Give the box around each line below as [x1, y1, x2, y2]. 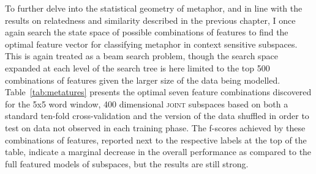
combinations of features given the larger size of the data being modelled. [5, 73, 280, 86]
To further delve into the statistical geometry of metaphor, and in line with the [5, 2, 303, 14]
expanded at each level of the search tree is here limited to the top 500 [5, 61, 270, 74]
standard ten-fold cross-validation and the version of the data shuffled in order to [5, 109, 309, 122]
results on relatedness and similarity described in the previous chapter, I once [5, 13, 296, 26]
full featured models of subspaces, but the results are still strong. [5, 157, 249, 170]
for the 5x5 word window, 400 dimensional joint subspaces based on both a [5, 97, 288, 110]
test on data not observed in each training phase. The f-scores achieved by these [5, 121, 306, 134]
